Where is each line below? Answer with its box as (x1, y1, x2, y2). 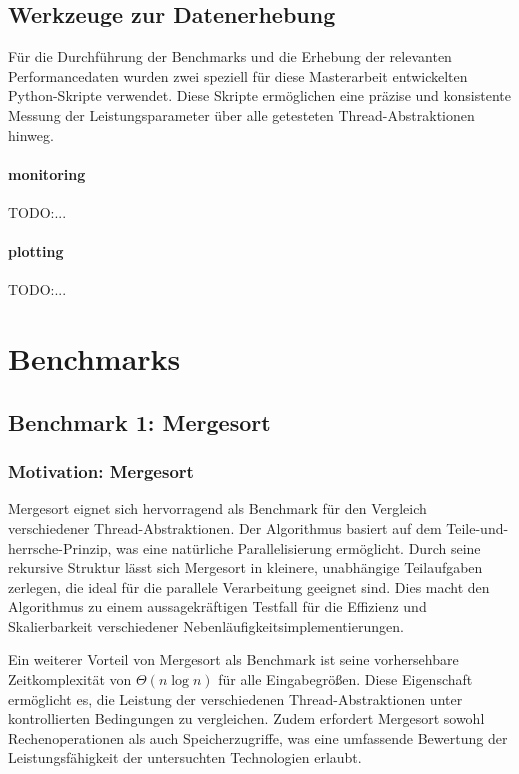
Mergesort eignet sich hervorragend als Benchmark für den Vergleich (8, 498, 427, 519)
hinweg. (8, 124, 54, 145)
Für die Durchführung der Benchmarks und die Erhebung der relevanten (8, 46, 452, 67)
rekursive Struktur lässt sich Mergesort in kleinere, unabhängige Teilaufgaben (8, 557, 483, 578)
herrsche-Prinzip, (8, 537, 112, 558)
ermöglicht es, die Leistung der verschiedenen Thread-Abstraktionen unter (8, 688, 463, 709)
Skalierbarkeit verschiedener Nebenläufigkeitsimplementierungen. (8, 615, 404, 636)
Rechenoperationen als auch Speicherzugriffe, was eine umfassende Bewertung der (8, 727, 508, 748)
